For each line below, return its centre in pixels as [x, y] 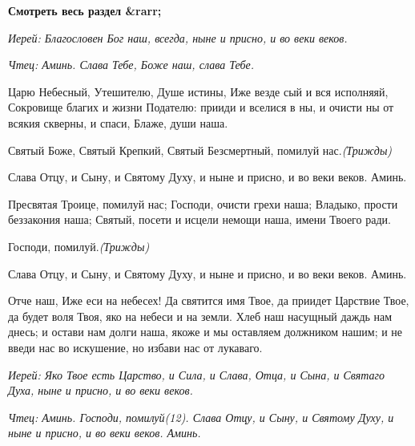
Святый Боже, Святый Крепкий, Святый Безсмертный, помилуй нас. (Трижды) [200, 150]
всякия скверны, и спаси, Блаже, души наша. [118, 122]
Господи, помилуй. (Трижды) [79, 246]
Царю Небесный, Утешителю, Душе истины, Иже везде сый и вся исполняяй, [198, 91]
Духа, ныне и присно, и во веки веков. [101, 390]
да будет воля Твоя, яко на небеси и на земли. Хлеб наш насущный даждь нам [200, 316]
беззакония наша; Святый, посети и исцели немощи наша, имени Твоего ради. [199, 219]
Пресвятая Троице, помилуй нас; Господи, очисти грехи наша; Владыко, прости [203, 203]
